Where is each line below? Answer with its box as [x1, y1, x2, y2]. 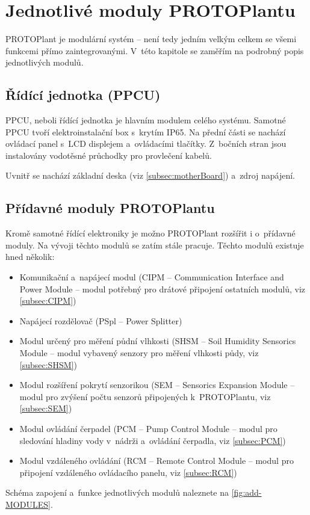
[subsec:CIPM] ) [19, 294, 76, 307]
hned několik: [5, 250, 55, 263]
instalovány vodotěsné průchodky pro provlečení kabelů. [5, 149, 212, 161]
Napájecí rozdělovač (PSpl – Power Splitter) [19, 314, 182, 327]
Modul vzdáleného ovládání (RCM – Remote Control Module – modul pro [19, 454, 294, 467]
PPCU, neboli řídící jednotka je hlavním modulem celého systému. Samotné [5, 114, 286, 126]
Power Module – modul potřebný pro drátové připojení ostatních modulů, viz [19, 282, 306, 295]
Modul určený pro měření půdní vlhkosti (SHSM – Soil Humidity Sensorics [19, 335, 296, 347]
